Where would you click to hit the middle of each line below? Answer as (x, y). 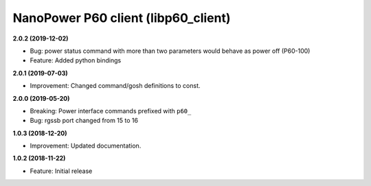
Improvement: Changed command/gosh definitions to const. (115, 86)
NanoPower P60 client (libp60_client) (122, 18)
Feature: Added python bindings (76, 60)
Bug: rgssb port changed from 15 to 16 (84, 121)
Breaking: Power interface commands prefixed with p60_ (111, 111)
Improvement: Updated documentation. (86, 146)
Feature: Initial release (61, 171)
